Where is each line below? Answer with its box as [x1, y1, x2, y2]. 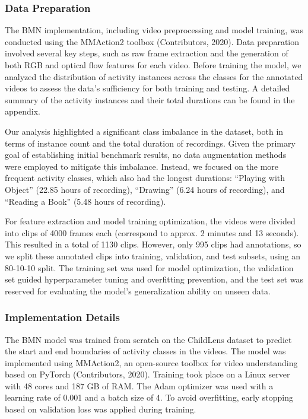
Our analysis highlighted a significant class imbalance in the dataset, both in [5, 125, 284, 137]
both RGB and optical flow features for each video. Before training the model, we [5, 59, 301, 71]
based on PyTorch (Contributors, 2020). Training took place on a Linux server [5, 368, 290, 380]
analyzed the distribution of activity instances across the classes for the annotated [5, 70, 303, 82]
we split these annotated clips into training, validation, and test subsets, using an [5, 249, 301, 262]
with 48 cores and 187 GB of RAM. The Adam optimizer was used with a [5, 379, 274, 392]
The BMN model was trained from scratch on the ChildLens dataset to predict [5, 333, 292, 345]
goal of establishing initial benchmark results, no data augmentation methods [5, 148, 287, 161]
